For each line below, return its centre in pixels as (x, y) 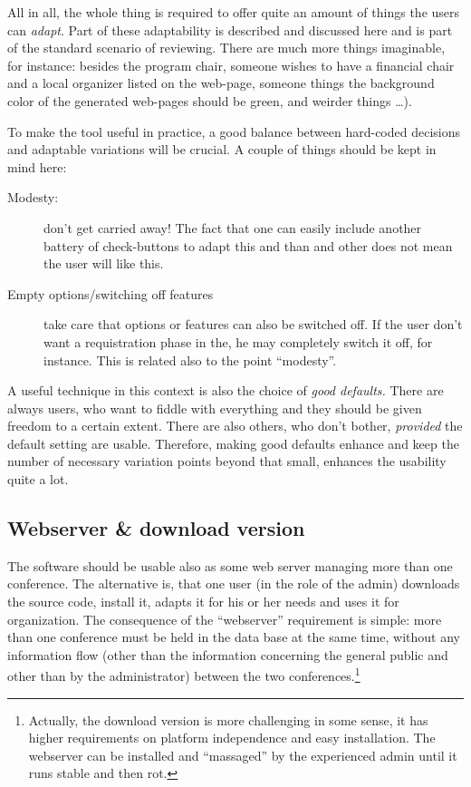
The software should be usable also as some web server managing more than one (230, 565)
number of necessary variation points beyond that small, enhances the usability (227, 461)
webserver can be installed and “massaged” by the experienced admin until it (243, 755)
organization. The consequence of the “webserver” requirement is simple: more (225, 619)
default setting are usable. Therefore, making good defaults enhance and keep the (233, 443)
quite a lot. (38, 479)
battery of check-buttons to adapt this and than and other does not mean (248, 245)
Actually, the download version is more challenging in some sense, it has (228, 719)
